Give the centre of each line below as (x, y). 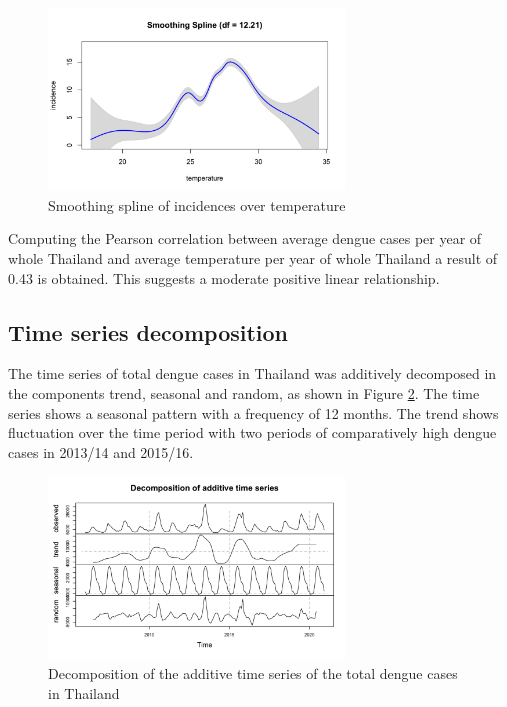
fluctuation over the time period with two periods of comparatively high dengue (252, 432)
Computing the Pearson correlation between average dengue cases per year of (245, 238)
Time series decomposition (148, 331)
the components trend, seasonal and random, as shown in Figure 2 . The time (244, 392)
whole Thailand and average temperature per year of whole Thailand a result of (253, 257)
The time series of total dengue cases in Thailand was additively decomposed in (252, 373)
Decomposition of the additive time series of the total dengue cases (253, 673)
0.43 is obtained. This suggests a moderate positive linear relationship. (224, 277)
